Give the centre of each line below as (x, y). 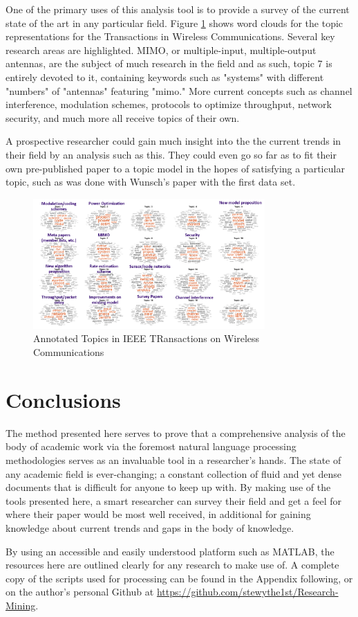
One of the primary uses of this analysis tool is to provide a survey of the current (178, 9)
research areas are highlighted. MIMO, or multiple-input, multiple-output (161, 50)
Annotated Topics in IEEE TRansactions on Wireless (147, 338)
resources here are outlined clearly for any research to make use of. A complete (172, 565)
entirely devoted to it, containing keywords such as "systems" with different (165, 77)
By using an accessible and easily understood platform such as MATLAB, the (170, 551)
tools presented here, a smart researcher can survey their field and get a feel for (174, 500)
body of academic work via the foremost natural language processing (151, 446)
